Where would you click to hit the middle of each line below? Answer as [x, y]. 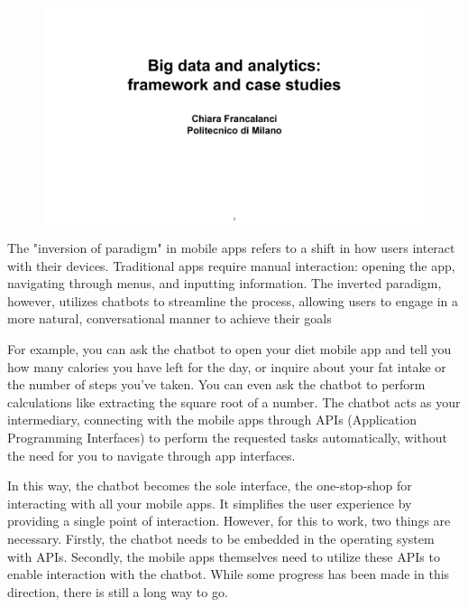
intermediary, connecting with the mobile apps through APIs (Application [212, 420]
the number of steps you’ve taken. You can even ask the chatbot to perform [216, 384]
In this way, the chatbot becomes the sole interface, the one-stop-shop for [210, 486]
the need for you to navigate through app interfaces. [151, 455]
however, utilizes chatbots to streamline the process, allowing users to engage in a [233, 300]
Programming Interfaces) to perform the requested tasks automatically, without [228, 438]
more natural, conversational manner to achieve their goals [170, 318]
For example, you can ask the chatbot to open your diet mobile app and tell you [229, 349]
